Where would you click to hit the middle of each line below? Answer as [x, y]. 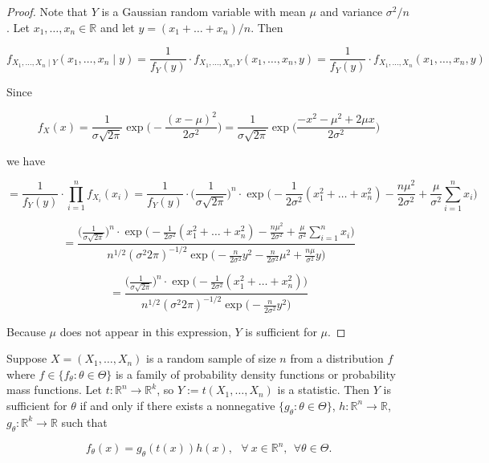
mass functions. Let [55, 390]
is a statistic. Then [324, 390]
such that [84, 422]
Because [26, 331]
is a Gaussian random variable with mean [204, 11]
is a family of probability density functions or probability [255, 374]
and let [117, 27]
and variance [351, 11]
